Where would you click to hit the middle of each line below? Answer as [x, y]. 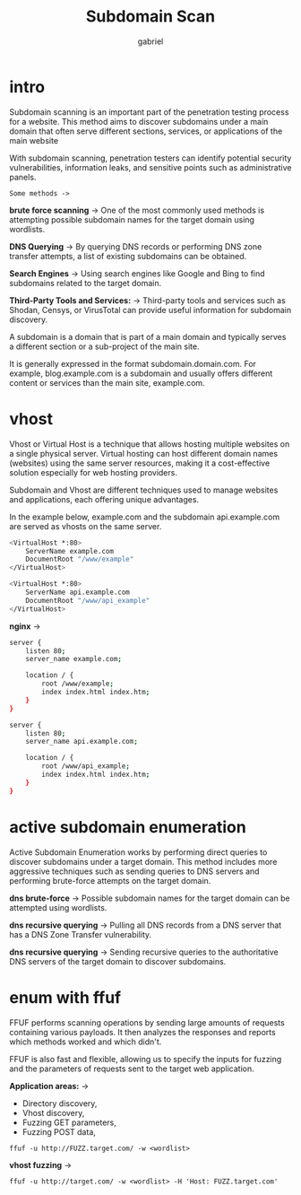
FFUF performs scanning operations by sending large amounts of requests [147, 1022]
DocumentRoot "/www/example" [80, 559]
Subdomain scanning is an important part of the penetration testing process [149, 112]
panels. [23, 177]
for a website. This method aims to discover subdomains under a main [139, 121]
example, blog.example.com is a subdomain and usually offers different [141, 373]
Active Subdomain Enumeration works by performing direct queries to [138, 852]
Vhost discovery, [53, 1112]
